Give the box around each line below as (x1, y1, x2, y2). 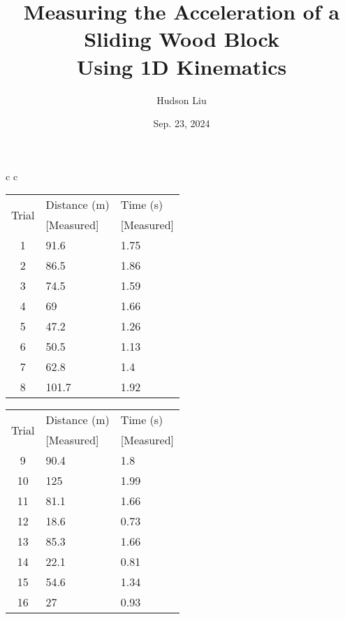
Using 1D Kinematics (76, 52, 287, 80)
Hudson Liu (156, 92, 207, 107)
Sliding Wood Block (84, 24, 279, 53)
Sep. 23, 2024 (153, 116, 210, 131)
